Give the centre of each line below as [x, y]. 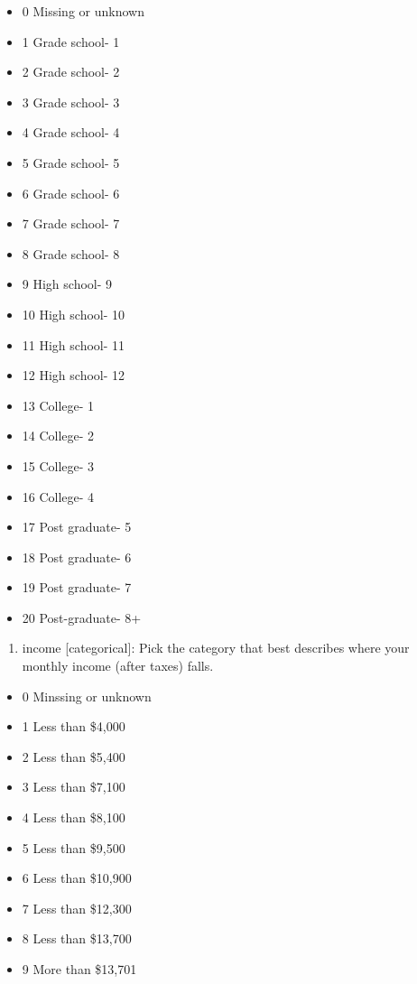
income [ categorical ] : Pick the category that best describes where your [216, 648]
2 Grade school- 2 [71, 72]
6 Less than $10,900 [77, 878]
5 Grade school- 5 [71, 162]
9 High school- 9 [67, 284]
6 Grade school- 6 [71, 193]
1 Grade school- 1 [71, 41]
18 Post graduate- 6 [77, 557]
